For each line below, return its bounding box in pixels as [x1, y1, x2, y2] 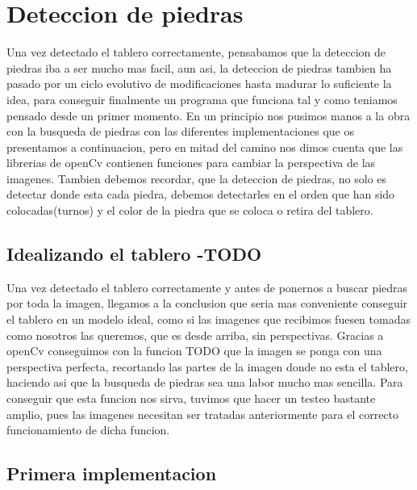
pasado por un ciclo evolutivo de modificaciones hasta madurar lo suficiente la [6, 75, 392, 92]
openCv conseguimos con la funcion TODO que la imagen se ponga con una [6, 342, 382, 359]
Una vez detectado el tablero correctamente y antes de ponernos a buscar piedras [6, 279, 408, 295]
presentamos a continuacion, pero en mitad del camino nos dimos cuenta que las [6, 138, 403, 155]
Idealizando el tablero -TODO [6, 241, 262, 266]
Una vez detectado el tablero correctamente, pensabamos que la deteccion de [6, 44, 386, 61]
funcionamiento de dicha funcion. [6, 421, 170, 438]
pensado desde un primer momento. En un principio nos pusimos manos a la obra [6, 107, 411, 124]
